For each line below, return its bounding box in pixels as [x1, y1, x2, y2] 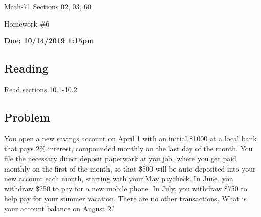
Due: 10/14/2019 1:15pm [4, 35, 94, 46]
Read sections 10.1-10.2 [4, 84, 77, 94]
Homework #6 [4, 18, 50, 29]
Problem [4, 109, 50, 125]
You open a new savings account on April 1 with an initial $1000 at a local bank [4, 133, 257, 143]
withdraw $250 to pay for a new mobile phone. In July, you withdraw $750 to [4, 183, 247, 194]
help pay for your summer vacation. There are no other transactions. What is [4, 193, 247, 204]
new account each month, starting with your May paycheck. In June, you [4, 173, 233, 184]
